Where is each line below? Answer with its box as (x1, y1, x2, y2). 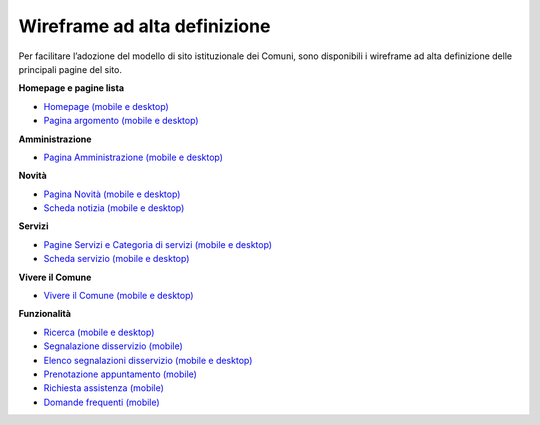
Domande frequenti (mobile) (43, 396, 160, 408)
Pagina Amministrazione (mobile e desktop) (43, 151, 224, 163)
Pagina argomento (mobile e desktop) (43, 115, 199, 127)
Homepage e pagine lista (18, 82, 125, 94)
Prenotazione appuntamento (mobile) (43, 368, 197, 380)
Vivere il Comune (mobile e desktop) (43, 290, 194, 302)
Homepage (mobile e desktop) (43, 100, 169, 112)
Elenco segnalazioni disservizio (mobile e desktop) (43, 354, 253, 366)
